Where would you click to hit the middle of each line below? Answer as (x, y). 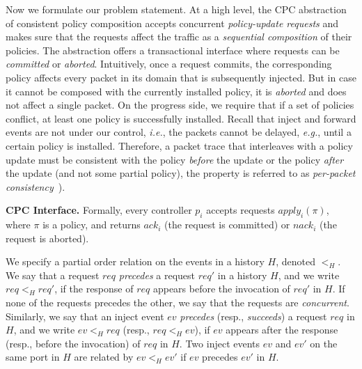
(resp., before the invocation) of (73, 343)
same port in (33, 357)
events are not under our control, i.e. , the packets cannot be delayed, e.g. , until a (179, 132)
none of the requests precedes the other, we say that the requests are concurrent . (178, 303)
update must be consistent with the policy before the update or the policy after (175, 159)
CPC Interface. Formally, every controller (99, 210)
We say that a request (53, 275)
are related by (104, 357)
